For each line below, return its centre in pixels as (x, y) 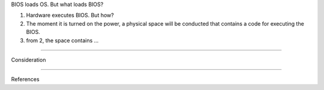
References (25, 79)
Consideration (28, 60)
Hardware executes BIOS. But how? (70, 15)
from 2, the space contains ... (62, 40)
